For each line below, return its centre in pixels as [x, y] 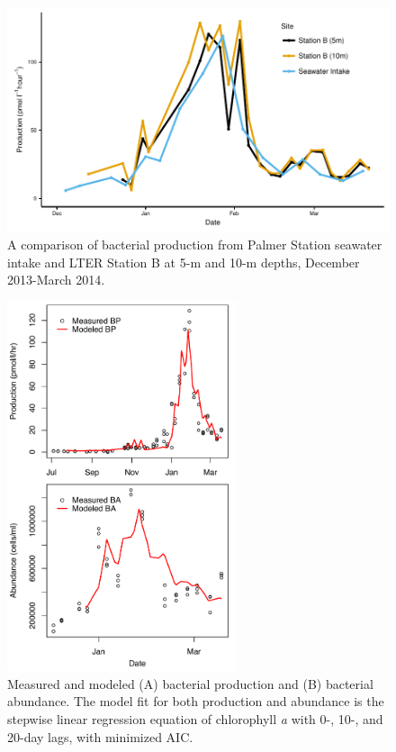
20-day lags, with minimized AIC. [100, 736]
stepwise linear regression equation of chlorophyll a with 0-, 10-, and [195, 718]
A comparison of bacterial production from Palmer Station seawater [195, 245]
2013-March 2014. [56, 280]
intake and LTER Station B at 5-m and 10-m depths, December [184, 262]
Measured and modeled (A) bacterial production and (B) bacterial [190, 683]
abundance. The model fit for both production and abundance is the [196, 701]
